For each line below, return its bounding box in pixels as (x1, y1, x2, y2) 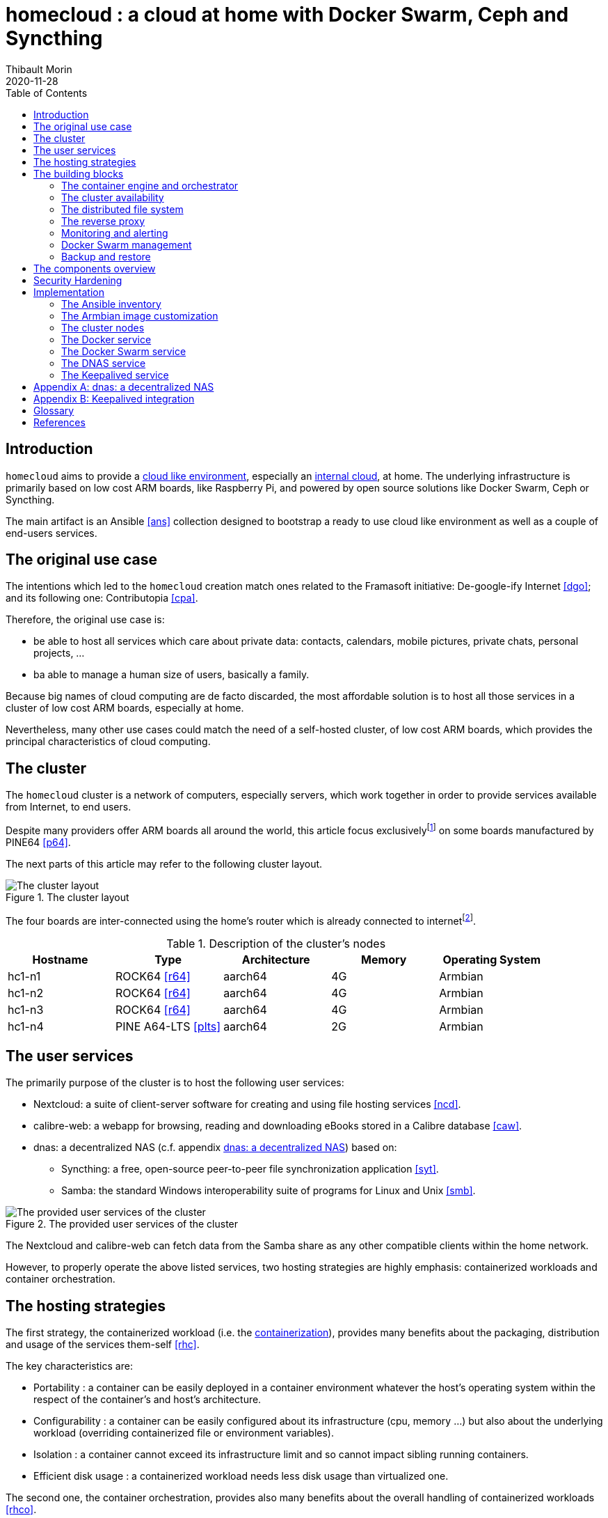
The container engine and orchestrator (61, 179, 239, 191)
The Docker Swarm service (61, 345, 186, 357)
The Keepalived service (61, 368, 169, 381)
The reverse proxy (61, 214, 145, 227)
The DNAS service (61, 357, 146, 369)
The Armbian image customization (61, 309, 218, 322)
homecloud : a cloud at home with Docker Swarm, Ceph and (6, 3, 569, 26)
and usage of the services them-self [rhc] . (6, 1338, 200, 1351)
